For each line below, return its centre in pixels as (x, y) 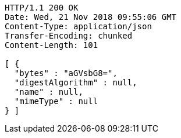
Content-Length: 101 (52, 45)
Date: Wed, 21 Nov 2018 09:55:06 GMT (91, 17)
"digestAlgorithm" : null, (76, 82)
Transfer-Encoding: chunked (69, 36)
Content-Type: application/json (78, 26)
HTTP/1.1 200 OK (42, 8)
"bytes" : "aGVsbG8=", (66, 73)
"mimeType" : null (56, 101)
